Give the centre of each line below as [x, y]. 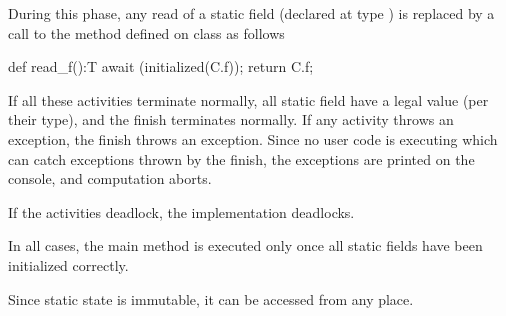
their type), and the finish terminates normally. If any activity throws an [231, 119]
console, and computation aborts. [110, 178]
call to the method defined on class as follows [146, 32]
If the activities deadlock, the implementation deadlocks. [181, 211]
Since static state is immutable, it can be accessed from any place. [211, 298]
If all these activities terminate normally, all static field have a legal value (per [248, 99]
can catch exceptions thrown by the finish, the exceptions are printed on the [241, 158]
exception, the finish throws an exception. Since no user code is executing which [253, 138]
